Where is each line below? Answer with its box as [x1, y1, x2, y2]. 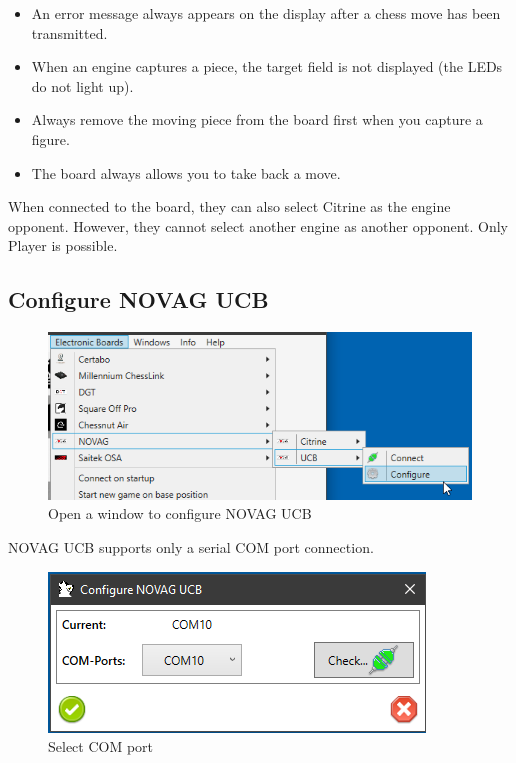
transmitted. [31, 22, 108, 43]
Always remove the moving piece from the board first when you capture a [31, 109, 483, 130]
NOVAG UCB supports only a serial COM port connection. [8, 536, 374, 557]
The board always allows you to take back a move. [31, 162, 341, 183]
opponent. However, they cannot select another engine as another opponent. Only [8, 215, 509, 236]
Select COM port [48, 736, 154, 757]
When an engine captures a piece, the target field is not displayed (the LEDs [31, 56, 503, 77]
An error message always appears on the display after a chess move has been [31, 3, 501, 23]
